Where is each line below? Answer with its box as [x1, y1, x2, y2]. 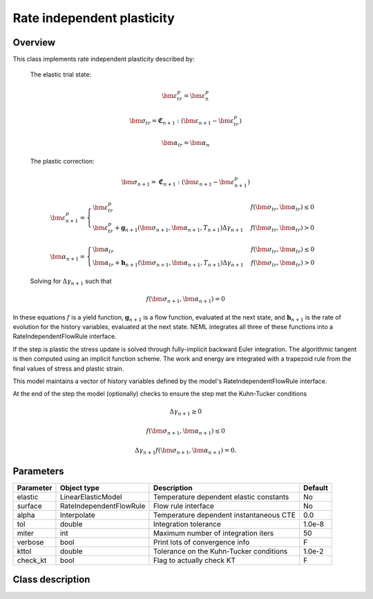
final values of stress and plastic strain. [12, 364, 124, 373]
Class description [12, 573, 90, 586]
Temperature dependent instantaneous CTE [153, 510, 296, 520]
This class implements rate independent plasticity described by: [12, 55, 195, 63]
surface [17, 501, 43, 511]
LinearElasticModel [59, 492, 122, 502]
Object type [59, 483, 99, 493]
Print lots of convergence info [153, 537, 250, 547]
